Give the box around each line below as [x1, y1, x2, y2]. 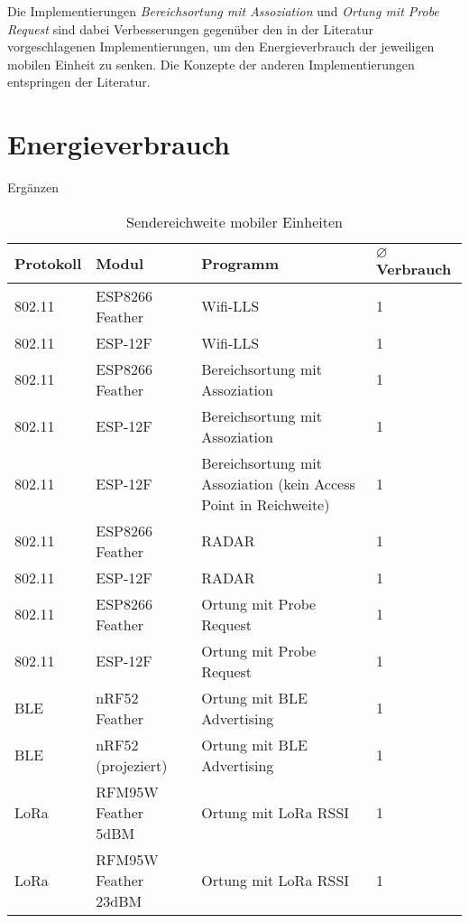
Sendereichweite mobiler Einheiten [126, 210, 343, 232]
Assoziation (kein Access [201, 472, 355, 494]
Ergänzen [7, 178, 60, 197]
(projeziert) [96, 754, 168, 776]
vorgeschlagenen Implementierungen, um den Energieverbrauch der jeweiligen [7, 37, 435, 56]
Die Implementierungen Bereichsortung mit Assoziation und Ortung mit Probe [7, 2, 439, 20]
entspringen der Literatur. [7, 72, 151, 91]
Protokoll [14, 252, 82, 274]
